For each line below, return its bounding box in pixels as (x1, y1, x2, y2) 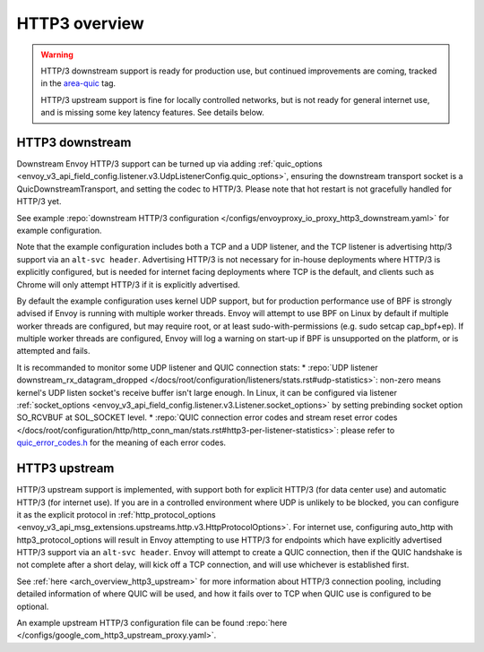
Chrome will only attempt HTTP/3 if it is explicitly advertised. (16, 279, 241, 290)
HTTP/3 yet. (16, 196, 62, 207)
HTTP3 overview (16, 13, 145, 33)
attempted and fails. (16, 346, 91, 356)
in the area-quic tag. (40, 78, 117, 89)
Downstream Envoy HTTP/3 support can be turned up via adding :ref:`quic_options (16, 159, 323, 169)
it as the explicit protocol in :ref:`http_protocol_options (16, 509, 216, 519)
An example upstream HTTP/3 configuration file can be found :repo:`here (16, 618, 288, 629)
